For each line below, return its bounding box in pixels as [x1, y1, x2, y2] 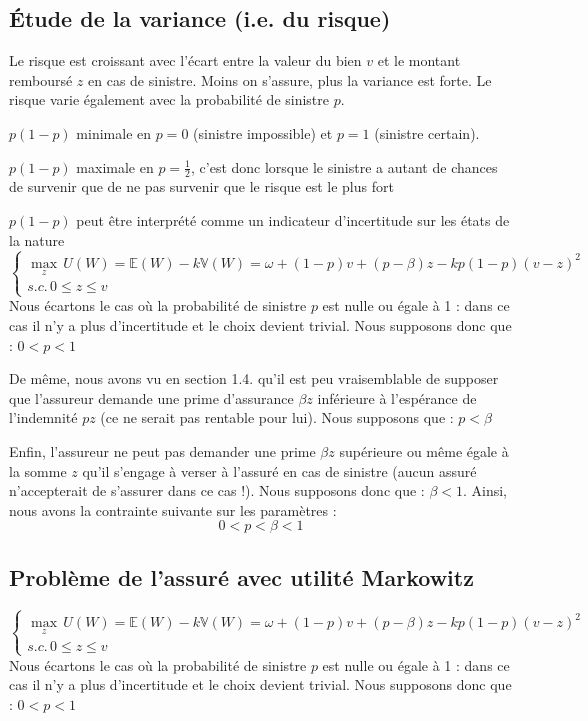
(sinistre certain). [374, 122, 480, 143]
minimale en [76, 122, 152, 143]
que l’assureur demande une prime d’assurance [9, 387, 294, 408]
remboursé [9, 69, 73, 90]
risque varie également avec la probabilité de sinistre [9, 89, 330, 110]
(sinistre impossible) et [193, 122, 333, 143]
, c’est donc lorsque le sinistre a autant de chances [191, 156, 498, 177]
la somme [9, 460, 67, 481]
